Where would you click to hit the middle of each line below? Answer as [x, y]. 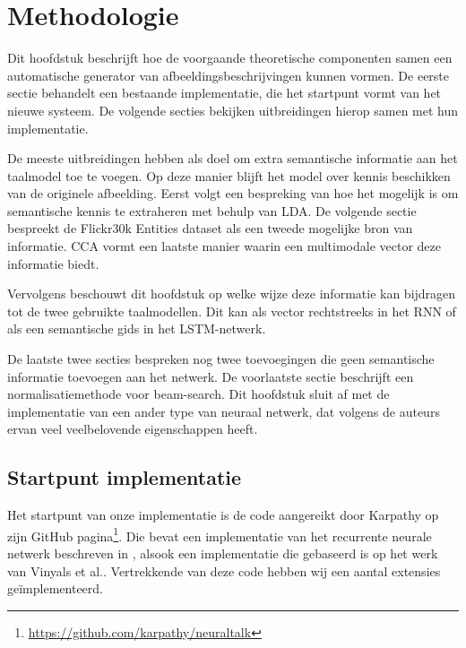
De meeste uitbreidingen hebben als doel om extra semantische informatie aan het [233, 158]
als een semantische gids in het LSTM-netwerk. [137, 328]
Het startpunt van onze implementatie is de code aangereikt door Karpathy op [223, 515]
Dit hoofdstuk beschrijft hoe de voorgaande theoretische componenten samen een [230, 58]
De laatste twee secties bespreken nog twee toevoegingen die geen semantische [221, 359]
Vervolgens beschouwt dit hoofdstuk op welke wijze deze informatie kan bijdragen [232, 294]
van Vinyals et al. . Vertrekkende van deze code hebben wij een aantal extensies [224, 570]
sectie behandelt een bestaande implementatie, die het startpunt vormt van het [224, 93]
